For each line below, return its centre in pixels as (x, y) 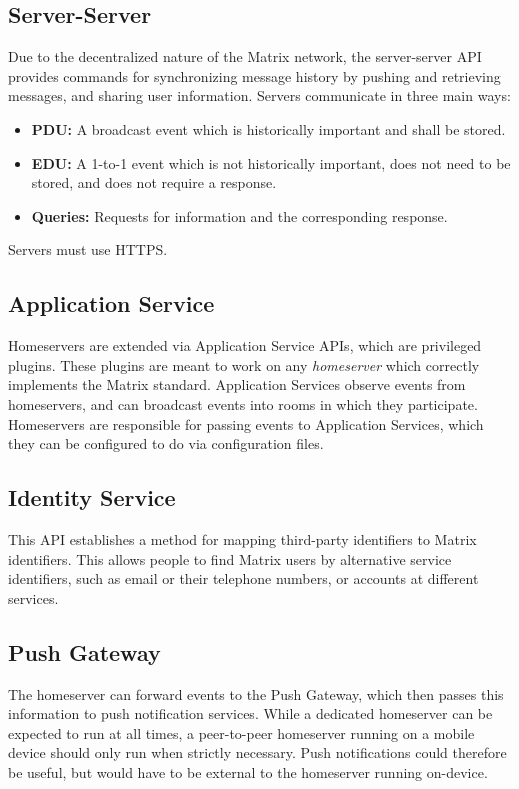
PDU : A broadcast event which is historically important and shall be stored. (268, 128)
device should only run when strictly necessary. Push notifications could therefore (257, 752)
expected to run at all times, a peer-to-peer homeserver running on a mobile (241, 732)
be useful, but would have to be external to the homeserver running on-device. (248, 771)
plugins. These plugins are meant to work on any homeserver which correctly (244, 364)
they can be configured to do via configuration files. (166, 443)
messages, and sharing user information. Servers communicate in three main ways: (259, 95)
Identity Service (92, 497)
